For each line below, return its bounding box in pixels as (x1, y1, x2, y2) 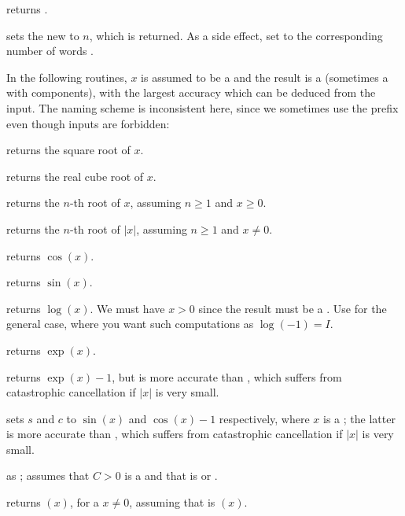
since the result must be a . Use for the (198, 300, 387, 316)
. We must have (90, 300, 165, 316)
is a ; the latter (323, 410, 396, 426)
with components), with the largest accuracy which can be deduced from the (6, 84, 376, 101)
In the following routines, (6, 68, 127, 85)
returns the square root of (6, 142, 131, 158)
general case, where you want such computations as (6, 315, 254, 332)
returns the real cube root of (6, 168, 144, 184)
